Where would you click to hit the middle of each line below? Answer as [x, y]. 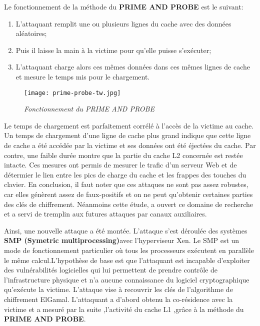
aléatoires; [31, 33]
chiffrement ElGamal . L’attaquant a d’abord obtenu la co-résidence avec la [118, 299]
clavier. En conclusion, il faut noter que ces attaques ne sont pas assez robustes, [126, 184]
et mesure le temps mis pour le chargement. [83, 76]
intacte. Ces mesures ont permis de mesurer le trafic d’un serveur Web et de [120, 165]
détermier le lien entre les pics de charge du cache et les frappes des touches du [125, 174]
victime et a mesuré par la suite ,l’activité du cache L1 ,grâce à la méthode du [124, 309]
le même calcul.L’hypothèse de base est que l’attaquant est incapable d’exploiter [127, 260]
